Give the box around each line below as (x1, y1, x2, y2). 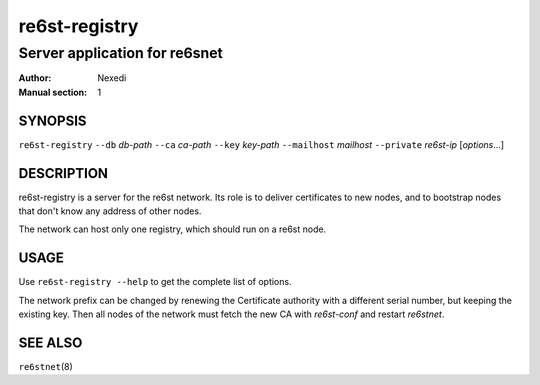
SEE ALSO (18, 334, 83, 351)
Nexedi (97, 72, 127, 84)
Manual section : (18, 86, 88, 98)
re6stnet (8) (18, 360, 74, 372)
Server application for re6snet (18, 44, 224, 62)
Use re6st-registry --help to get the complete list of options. (18, 276, 292, 288)
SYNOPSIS (18, 112, 87, 129)
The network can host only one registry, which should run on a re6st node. (18, 223, 327, 235)
